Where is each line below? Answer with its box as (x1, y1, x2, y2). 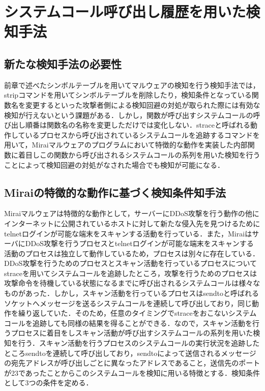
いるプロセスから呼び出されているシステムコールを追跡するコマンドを (25, 129, 260, 140)
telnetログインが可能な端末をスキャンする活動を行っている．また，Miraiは (4, 228, 252, 238)
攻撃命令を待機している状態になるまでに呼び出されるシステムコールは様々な (4, 278, 260, 288)
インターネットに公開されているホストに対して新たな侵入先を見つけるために (4, 218, 260, 228)
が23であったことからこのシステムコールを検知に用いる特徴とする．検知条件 (4, 367, 260, 378)
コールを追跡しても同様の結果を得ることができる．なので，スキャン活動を (4, 317, 253, 328)
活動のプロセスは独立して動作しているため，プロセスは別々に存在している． (4, 248, 260, 258)
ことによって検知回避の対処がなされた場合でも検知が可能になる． (4, 159, 224, 170)
